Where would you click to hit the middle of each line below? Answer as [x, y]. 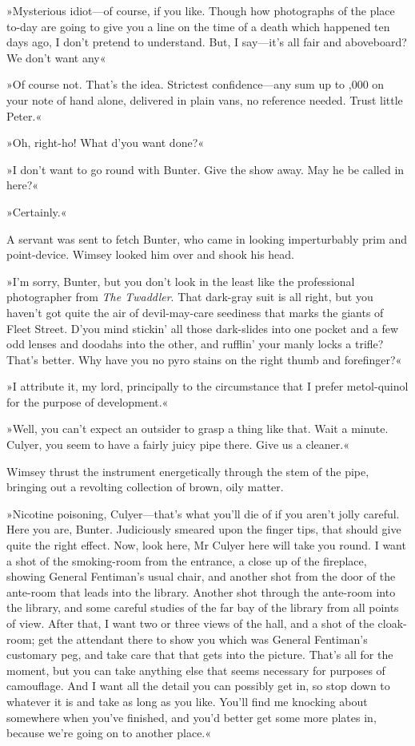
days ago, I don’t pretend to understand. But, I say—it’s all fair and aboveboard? [207, 42]
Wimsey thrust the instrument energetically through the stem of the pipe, [188, 471]
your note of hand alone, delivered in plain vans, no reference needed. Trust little [205, 99]
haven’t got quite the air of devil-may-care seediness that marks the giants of [195, 312]
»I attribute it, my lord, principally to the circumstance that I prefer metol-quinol [207, 386]
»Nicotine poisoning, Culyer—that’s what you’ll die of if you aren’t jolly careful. [203, 513]
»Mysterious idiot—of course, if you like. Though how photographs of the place [201, 10]
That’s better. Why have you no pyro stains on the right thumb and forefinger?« [204, 359]
